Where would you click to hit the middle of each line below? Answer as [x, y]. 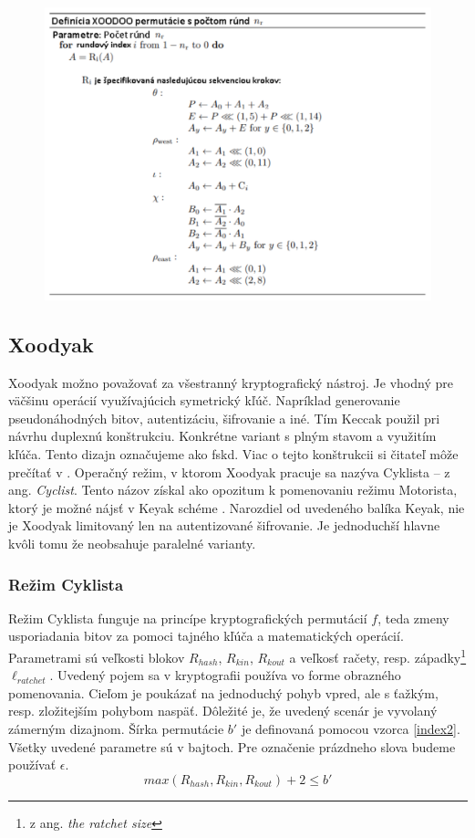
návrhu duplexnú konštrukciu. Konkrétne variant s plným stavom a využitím [222, 436]
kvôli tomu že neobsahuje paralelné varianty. [132, 544]
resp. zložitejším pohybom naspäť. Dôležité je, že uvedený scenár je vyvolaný [223, 711]
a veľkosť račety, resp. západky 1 [378, 656]
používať [32, 765]
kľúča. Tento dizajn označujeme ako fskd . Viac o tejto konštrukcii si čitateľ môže [233, 454]
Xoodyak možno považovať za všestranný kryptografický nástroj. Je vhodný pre [231, 382]
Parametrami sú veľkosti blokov [97, 657]
